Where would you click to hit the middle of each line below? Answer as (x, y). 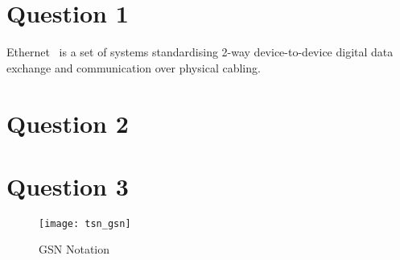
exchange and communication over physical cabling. (134, 67)
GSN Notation (74, 249)
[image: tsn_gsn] (85, 223)
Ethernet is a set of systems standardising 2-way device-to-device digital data (200, 52)
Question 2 (68, 123)
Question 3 (68, 186)
